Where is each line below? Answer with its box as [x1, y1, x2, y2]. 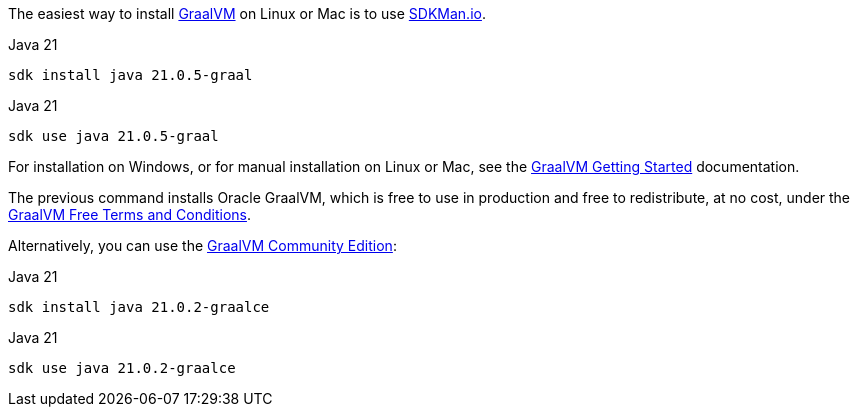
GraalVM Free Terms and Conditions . [8, 206, 251, 223]
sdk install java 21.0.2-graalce [8, 299, 270, 315]
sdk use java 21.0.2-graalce [8, 360, 236, 376]
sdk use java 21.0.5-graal [8, 128, 219, 144]
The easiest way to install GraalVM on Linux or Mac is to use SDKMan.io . [8, 5, 486, 22]
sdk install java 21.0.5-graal [8, 67, 253, 83]
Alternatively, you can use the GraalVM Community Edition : [8, 237, 397, 254]
